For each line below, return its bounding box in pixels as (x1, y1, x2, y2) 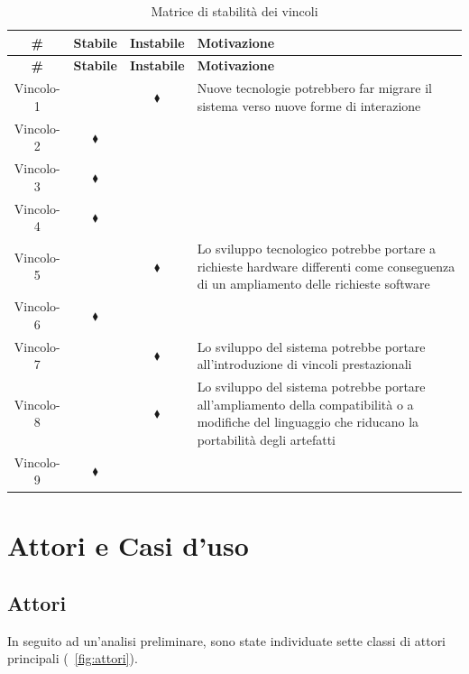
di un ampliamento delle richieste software (197, 274, 430, 293)
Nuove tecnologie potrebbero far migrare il (197, 78, 432, 97)
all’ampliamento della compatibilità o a (197, 394, 414, 413)
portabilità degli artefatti (197, 429, 336, 448)
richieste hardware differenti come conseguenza (197, 256, 455, 275)
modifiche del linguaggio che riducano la (197, 412, 419, 431)
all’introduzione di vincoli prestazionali (197, 355, 412, 374)
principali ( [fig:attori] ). (7, 649, 138, 668)
